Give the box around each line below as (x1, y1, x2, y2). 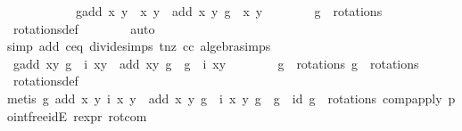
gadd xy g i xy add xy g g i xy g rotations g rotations (12, 53, 419, 72)
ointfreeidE (7, 106, 68, 125)
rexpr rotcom (73, 106, 147, 125)
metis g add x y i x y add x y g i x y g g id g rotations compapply (7, 88, 442, 107)
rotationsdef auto (12, 19, 155, 37)
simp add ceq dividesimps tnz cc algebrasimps (7, 37, 271, 55)
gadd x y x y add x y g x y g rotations (75, 2, 383, 20)
